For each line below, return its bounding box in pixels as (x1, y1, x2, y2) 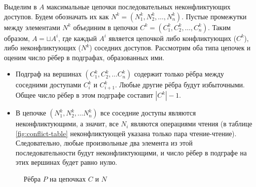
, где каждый (58, 33, 97, 43)
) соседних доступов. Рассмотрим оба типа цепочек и (89, 42, 251, 53)
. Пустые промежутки (182, 11, 247, 21)
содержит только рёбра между (134, 69, 224, 79)
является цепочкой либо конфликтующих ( (109, 33, 236, 43)
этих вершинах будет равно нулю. (15, 157, 117, 167)
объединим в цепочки (73, 22, 138, 32)
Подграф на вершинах (15, 69, 82, 79)
